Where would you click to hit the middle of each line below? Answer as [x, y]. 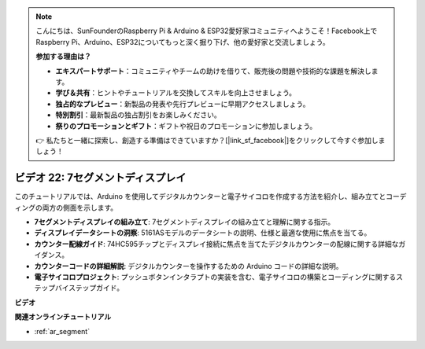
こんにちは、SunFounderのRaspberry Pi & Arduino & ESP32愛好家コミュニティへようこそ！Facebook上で [207, 31]
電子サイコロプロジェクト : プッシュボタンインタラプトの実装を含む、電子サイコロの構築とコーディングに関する [215, 277]
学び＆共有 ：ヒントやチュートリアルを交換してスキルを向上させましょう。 [176, 93]
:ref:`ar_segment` [62, 331]
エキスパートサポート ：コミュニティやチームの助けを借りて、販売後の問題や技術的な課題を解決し [213, 71]
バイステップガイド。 [89, 288]
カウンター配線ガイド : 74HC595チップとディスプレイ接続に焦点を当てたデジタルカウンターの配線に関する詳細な [216, 244]
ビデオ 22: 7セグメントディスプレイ [100, 178]
